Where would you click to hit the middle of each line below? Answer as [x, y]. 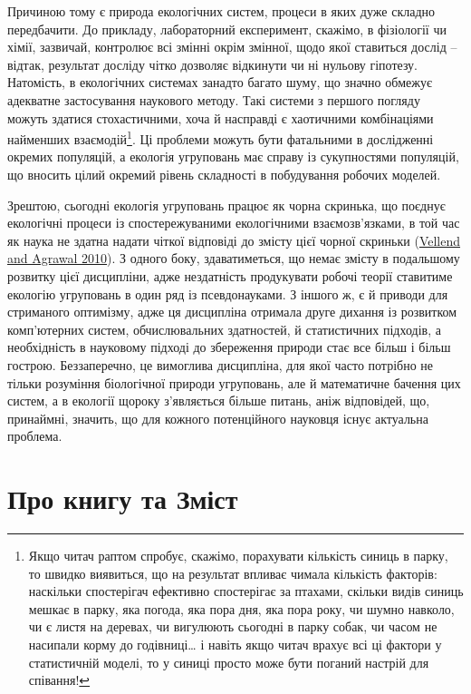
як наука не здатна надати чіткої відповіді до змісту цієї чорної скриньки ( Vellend [234, 240]
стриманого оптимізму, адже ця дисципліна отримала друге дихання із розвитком [232, 312]
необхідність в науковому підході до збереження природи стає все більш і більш [229, 347]
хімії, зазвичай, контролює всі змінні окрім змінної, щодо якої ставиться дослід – [232, 47]
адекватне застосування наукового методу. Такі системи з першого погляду [214, 99]
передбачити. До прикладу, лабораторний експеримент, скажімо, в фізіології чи [227, 29]
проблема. [35, 436]
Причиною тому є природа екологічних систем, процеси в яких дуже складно [221, 11]
